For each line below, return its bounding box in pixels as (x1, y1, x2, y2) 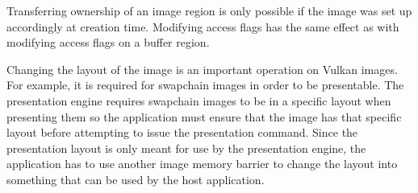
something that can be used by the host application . (6, 170, 265, 187)
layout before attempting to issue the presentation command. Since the (6, 124, 358, 141)
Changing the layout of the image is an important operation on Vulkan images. (6, 60, 398, 77)
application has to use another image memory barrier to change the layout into (6, 155, 398, 172)
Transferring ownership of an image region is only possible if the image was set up (6, 2, 412, 18)
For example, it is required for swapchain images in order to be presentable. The (6, 76, 404, 93)
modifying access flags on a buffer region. (6, 34, 210, 51)
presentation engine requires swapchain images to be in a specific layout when (6, 92, 391, 109)
